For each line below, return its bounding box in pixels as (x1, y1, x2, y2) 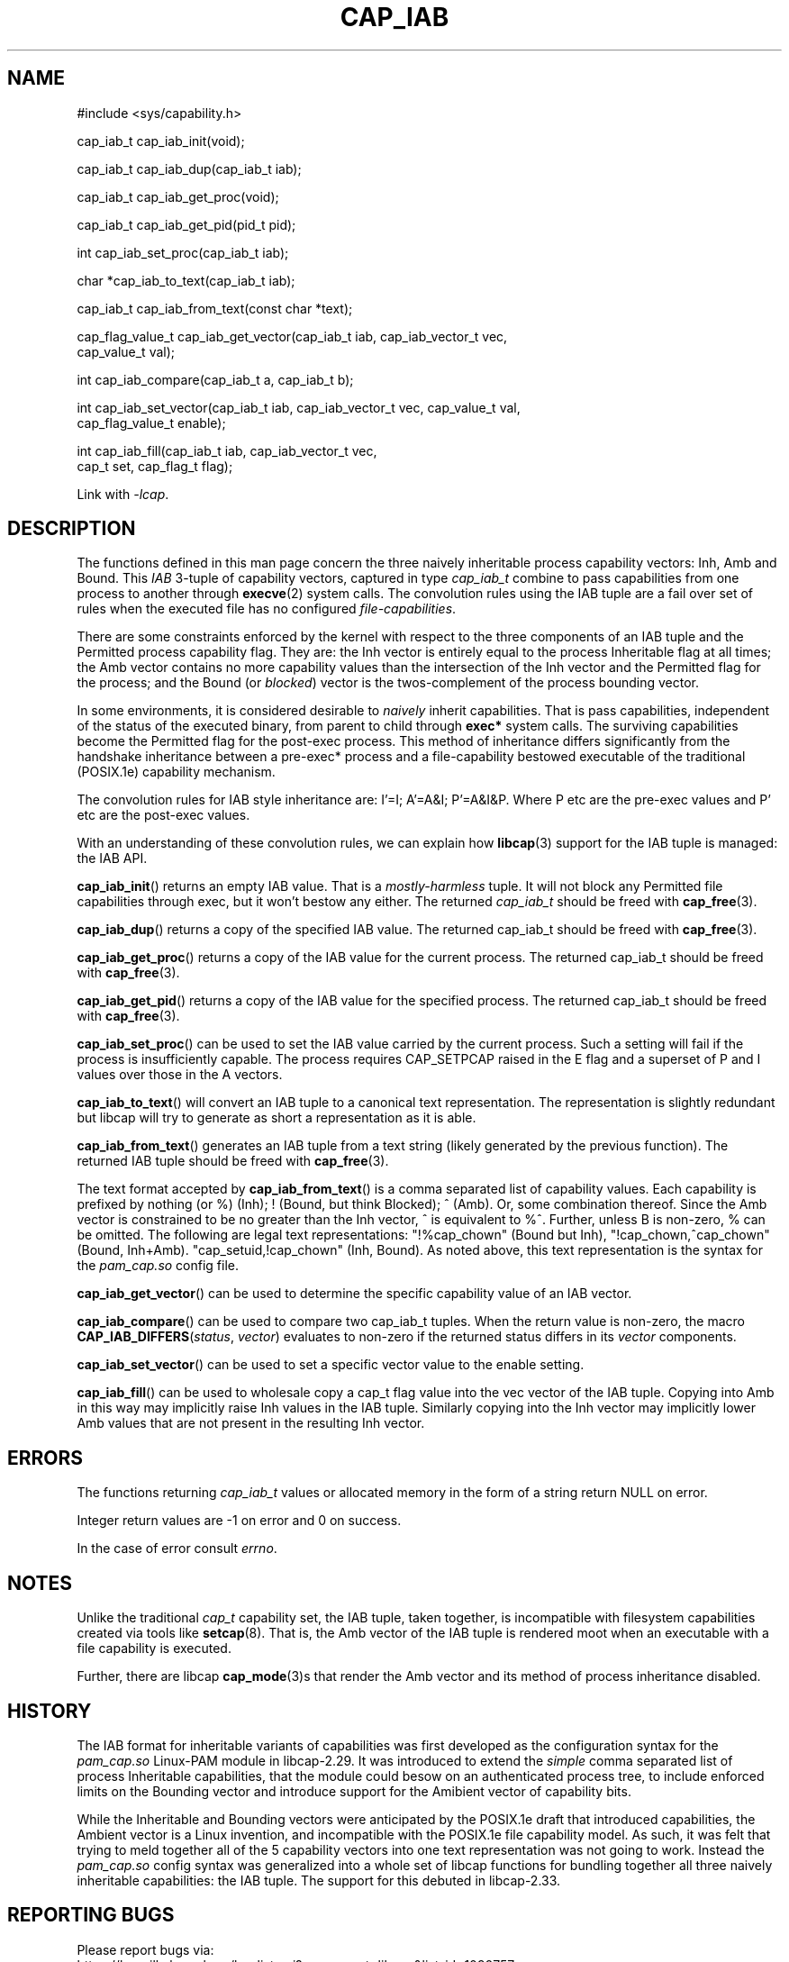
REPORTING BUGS (7, 1903, 175, 1927)
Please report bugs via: (77, 1941, 214, 1957)
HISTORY (7, 1699, 92, 1722)
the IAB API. (77, 850, 148, 867)
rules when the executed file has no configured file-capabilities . (77, 601, 457, 617)
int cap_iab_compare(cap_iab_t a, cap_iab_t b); (77, 371, 354, 387)
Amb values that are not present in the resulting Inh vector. (77, 1415, 425, 1431)
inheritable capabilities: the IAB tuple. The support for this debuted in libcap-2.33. (77, 1872, 561, 1888)
